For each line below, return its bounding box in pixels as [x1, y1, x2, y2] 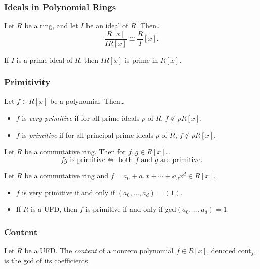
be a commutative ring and [24, 170, 109, 181]
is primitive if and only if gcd [85, 204, 176, 214]
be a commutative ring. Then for [24, 146, 126, 157]
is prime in [124, 54, 158, 65]
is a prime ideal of [16, 54, 72, 65]
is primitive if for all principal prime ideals [22, 129, 154, 140]
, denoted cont [207, 245, 251, 256]
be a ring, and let [24, 20, 78, 31]
